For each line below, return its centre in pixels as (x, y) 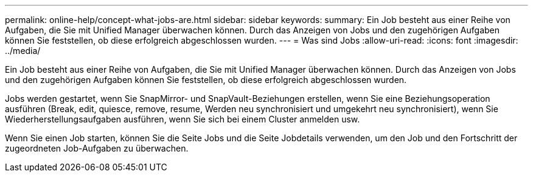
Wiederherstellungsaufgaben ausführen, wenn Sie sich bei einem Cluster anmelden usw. (183, 119)
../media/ (23, 51)
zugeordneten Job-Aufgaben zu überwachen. (97, 148)
